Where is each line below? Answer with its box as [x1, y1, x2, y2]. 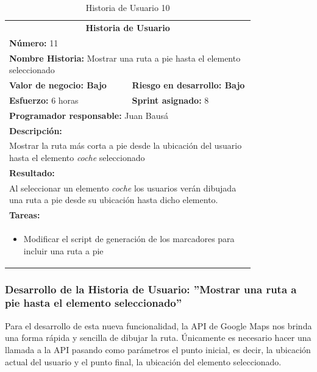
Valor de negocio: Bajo [9, 78, 107, 91]
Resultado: [9, 166, 55, 179]
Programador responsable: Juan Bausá [9, 109, 168, 121]
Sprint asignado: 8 [132, 93, 209, 106]
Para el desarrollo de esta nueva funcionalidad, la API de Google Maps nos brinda [5, 319, 312, 332]
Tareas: [9, 209, 40, 221]
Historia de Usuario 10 [85, 1, 170, 13]
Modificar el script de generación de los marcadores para [23, 232, 235, 245]
